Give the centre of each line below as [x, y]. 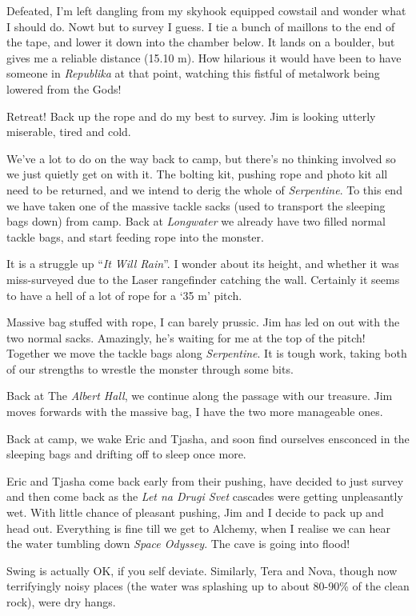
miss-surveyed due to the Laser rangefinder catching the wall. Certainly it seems [203, 279]
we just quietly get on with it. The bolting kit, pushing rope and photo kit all [197, 174]
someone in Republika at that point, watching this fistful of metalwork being [193, 73]
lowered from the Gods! [64, 88]
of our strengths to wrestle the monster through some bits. [150, 368]
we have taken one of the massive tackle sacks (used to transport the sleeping [196, 205]
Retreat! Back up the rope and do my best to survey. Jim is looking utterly [191, 116]
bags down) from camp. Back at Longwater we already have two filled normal [196, 221]
